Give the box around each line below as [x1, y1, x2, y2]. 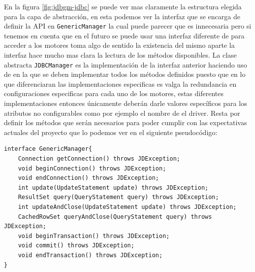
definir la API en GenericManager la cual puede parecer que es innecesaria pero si [4, 21, 252, 31]
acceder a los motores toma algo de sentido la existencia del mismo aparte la [4, 40, 235, 50]
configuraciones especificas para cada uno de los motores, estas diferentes [4, 88, 223, 99]
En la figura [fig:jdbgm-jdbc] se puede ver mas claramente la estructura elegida [4, 1, 242, 11]
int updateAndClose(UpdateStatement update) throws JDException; [18, 204, 237, 210]
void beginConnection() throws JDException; [18, 165, 166, 172]
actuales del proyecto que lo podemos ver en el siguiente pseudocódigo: [4, 127, 218, 137]
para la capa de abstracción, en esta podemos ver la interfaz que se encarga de [4, 11, 240, 21]
